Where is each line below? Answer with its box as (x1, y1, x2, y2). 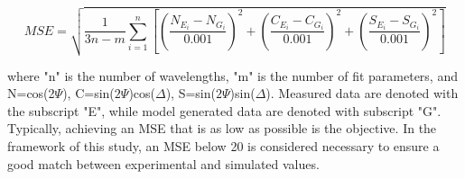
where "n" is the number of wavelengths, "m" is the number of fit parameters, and (7, 66, 458, 85)
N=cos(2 (7, 84, 55, 103)
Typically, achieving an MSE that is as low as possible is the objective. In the (7, 119, 437, 138)
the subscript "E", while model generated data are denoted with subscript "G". (7, 101, 442, 120)
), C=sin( (62, 84, 115, 103)
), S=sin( (165, 84, 216, 103)
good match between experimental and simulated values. (7, 154, 320, 173)
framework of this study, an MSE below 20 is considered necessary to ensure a (7, 137, 440, 156)
